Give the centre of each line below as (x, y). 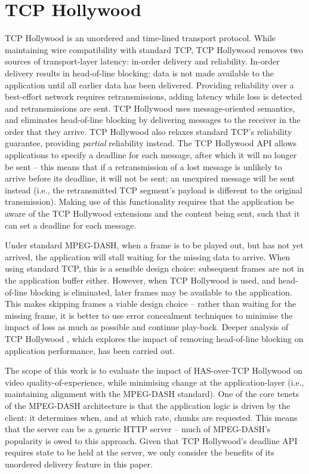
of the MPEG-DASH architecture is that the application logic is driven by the (148, 405)
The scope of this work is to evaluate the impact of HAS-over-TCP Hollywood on (154, 370)
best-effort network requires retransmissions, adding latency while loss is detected (154, 96)
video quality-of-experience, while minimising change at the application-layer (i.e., (154, 382)
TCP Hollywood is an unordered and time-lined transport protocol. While (140, 38)
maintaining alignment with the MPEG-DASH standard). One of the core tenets (152, 394)
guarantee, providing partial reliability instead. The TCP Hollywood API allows (151, 143)
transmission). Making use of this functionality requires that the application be (149, 201)
